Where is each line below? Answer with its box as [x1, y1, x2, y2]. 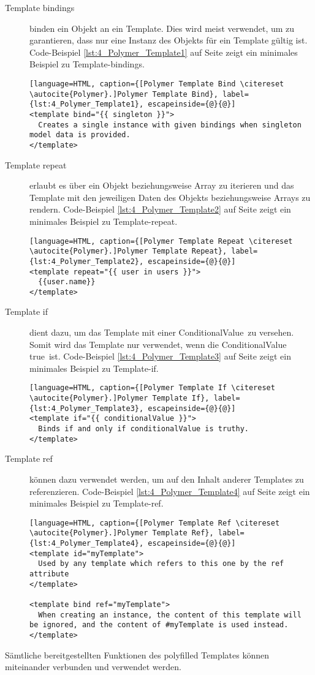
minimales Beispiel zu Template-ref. [29, 497, 164, 510]
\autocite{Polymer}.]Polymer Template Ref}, [29, 529, 214, 538]
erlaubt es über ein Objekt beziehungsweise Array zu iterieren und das [29, 179, 294, 192]
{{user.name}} [38, 277, 96, 287]
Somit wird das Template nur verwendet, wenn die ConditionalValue [29, 337, 287, 350]
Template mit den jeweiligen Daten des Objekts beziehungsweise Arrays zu [29, 190, 311, 203]
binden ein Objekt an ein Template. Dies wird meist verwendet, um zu [29, 21, 295, 34]
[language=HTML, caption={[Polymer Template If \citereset [29, 383, 275, 393]
